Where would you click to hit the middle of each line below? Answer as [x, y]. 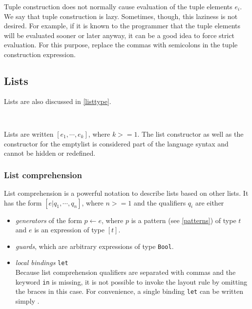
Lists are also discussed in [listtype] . [58, 101]
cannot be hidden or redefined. [50, 153]
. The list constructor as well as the [190, 134]
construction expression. [40, 54]
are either [210, 202]
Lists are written [29, 134]
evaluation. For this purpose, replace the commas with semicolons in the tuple [121, 45]
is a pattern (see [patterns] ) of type [184, 220]
